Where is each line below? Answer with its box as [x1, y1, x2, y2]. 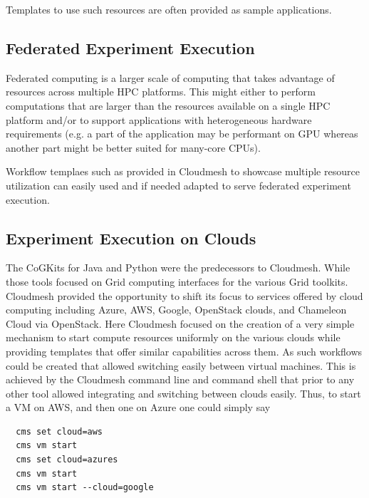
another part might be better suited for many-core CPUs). [6, 140, 261, 155]
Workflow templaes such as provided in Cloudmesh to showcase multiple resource [6, 164, 360, 179]
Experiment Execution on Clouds [6, 227, 256, 249]
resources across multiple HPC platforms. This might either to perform [6, 84, 316, 99]
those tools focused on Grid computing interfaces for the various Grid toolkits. [6, 274, 348, 289]
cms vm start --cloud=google [16, 482, 154, 493]
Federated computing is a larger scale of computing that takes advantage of [6, 70, 335, 85]
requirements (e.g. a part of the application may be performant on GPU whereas [6, 126, 358, 141]
